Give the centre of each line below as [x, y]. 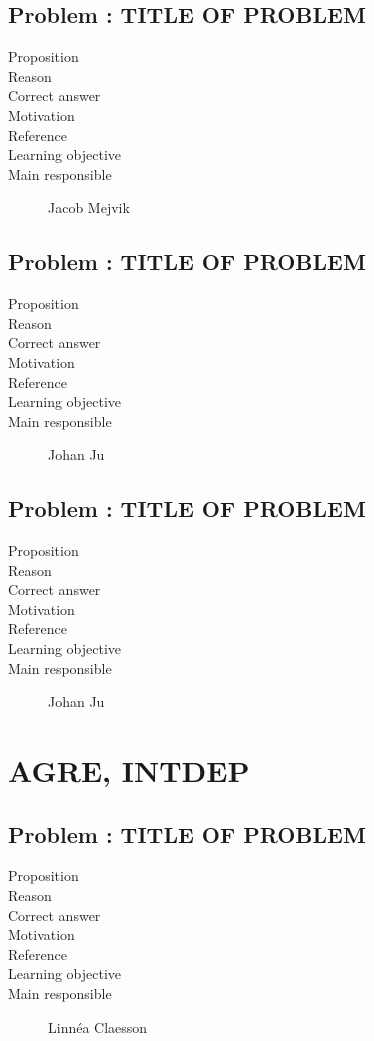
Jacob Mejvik [89, 207]
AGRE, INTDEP [129, 770]
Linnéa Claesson [98, 1026]
